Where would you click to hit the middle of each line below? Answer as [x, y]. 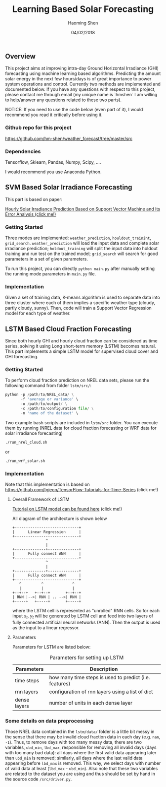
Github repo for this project [38, 128]
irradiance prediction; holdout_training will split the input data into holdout [82, 249]
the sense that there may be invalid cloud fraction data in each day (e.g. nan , [83, 737]
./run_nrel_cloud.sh [26, 442]
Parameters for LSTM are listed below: [51, 647]
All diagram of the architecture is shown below [60, 518]
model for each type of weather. [38, 313]
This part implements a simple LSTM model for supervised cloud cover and [82, 351]
